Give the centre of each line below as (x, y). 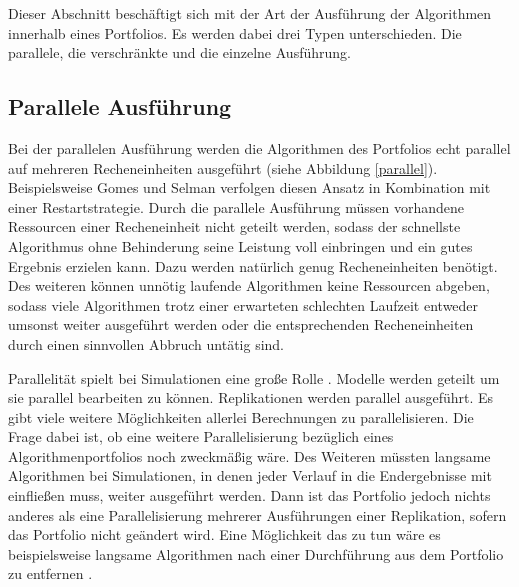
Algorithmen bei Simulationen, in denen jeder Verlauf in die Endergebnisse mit (250, 475)
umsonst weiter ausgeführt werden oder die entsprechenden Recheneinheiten (241, 324)
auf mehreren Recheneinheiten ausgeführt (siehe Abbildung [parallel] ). (223, 167)
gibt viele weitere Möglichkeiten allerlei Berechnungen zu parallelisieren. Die (241, 416)
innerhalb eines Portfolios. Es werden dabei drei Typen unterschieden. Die (235, 32)
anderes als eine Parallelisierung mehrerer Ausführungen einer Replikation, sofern (257, 514)
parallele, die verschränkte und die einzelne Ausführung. (179, 52)
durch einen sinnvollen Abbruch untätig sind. (146, 343)
